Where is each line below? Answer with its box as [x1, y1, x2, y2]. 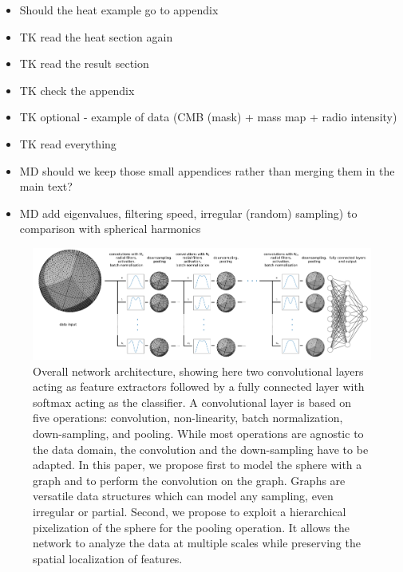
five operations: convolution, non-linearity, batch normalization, [33, 409, 343, 426]
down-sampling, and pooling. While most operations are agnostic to [33, 424, 364, 441]
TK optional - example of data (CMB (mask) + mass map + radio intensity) [19, 108, 397, 125]
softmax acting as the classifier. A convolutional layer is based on [33, 393, 352, 410]
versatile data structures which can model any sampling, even [33, 487, 334, 504]
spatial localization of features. [33, 550, 183, 566]
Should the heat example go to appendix [19, 2, 219, 18]
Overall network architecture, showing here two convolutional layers [33, 362, 364, 379]
